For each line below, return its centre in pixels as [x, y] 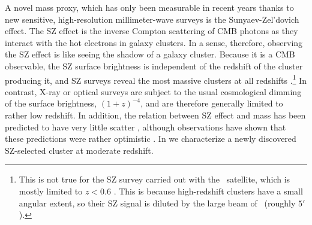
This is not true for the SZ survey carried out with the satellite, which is [154, 179]
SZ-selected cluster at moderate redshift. [79, 150]
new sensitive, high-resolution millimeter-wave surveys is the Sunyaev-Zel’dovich [152, 19]
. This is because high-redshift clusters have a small [208, 191]
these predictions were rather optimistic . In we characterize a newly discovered [151, 139]
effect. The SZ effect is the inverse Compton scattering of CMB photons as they [151, 31]
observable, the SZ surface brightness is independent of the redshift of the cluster [154, 66]
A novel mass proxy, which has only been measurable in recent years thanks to [149, 7]
